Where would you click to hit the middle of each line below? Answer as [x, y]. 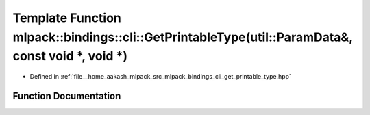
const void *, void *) [70, 56]
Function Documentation [67, 96]
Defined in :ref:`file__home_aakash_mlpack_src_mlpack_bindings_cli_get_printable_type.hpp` [160, 77]
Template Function [67, 18]
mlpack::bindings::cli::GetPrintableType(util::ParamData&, [183, 37]
